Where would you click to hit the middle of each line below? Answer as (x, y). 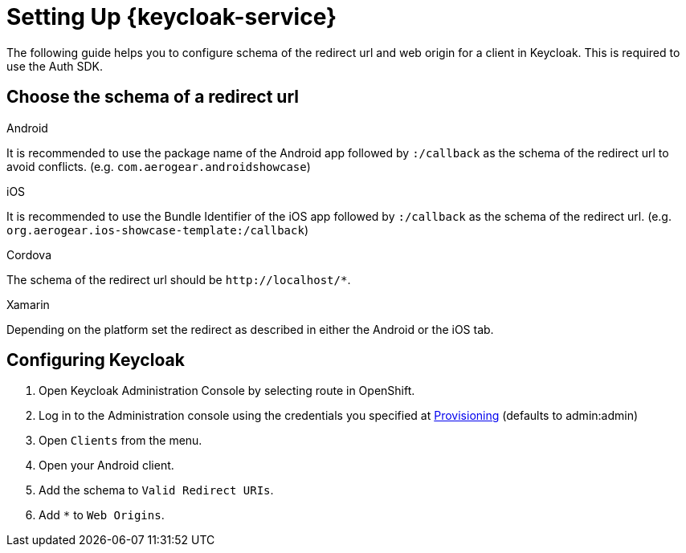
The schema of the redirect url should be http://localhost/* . (179, 279)
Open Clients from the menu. (120, 441)
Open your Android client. (106, 466)
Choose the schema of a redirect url (153, 97)
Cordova (29, 254)
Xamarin (28, 304)
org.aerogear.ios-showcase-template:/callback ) (157, 230)
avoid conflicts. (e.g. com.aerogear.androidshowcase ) (159, 166)
